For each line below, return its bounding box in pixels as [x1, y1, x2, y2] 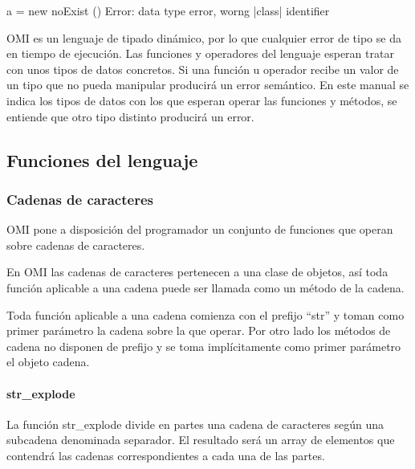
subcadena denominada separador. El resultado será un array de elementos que [6, 431, 395, 448]
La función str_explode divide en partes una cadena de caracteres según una [6, 415, 384, 432]
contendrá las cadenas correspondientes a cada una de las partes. [6, 447, 325, 463]
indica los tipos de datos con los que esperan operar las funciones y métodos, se [6, 92, 397, 108]
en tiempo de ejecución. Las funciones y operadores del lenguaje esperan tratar [6, 45, 394, 62]
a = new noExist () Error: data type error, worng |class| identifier [6, 2, 330, 18]
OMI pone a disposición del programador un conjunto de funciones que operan [6, 221, 393, 238]
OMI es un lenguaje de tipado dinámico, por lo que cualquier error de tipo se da [6, 29, 401, 46]
